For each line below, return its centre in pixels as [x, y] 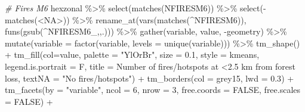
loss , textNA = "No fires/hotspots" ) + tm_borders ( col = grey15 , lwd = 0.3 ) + [150, 78]
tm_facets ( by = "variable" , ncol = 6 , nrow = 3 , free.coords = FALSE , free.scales [153, 90]
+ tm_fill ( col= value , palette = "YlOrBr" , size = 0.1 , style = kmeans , [132, 55]
